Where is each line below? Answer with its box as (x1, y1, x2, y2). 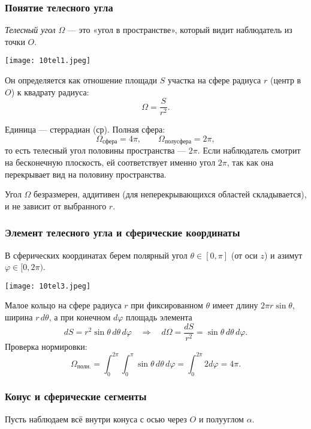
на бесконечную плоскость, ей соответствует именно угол (5, 155, 216, 168)
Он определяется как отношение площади (5, 74, 158, 86)
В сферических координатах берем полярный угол (5, 248, 188, 261)
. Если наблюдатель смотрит (197, 144, 301, 157)
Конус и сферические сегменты (5, 389, 147, 404)
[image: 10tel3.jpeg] (5, 281, 91, 290)
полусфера (164, 139, 192, 145)
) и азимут (264, 248, 303, 261)
